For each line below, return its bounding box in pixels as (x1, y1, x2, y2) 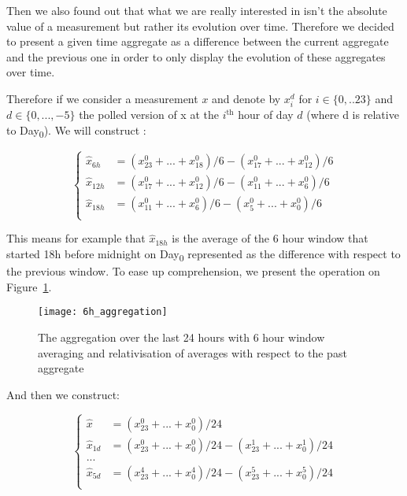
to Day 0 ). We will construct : (6, 121, 146, 140)
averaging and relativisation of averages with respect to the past (38, 344, 347, 361)
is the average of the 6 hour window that (172, 230, 368, 246)
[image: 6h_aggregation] (38, 306, 168, 318)
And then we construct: (6, 386, 120, 402)
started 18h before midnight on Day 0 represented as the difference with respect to (6, 246, 401, 264)
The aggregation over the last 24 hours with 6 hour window (38, 329, 325, 346)
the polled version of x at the (79, 106, 219, 123)
